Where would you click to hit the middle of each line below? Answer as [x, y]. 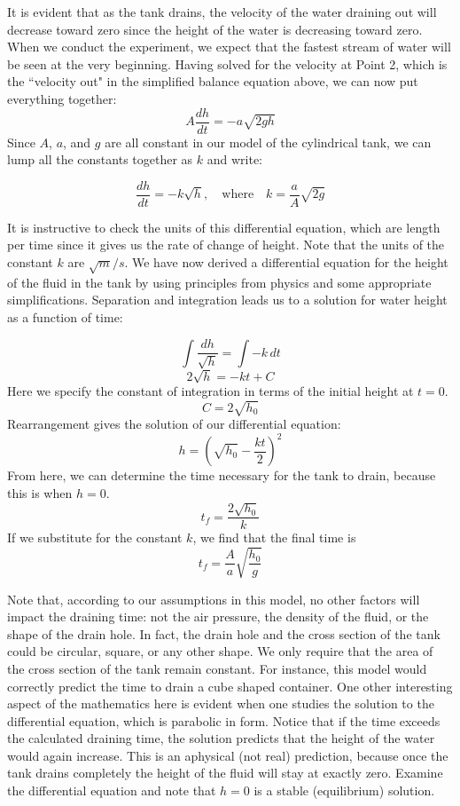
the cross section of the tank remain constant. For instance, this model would [217, 668]
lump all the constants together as [100, 159]
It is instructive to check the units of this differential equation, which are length [224, 227]
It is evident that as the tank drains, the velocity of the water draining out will [222, 12]
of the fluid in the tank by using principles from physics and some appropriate [219, 282]
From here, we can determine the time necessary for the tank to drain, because [222, 475]
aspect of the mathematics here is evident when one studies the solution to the [221, 703]
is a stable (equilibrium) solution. [344, 790]
